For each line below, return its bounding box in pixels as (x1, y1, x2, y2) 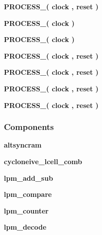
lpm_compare (4, 189, 52, 199)
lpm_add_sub (4, 172, 53, 183)
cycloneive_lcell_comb (4, 156, 82, 166)
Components (4, 121, 54, 133)
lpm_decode (4, 222, 47, 232)
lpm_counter (4, 205, 49, 215)
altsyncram (4, 140, 42, 150)
